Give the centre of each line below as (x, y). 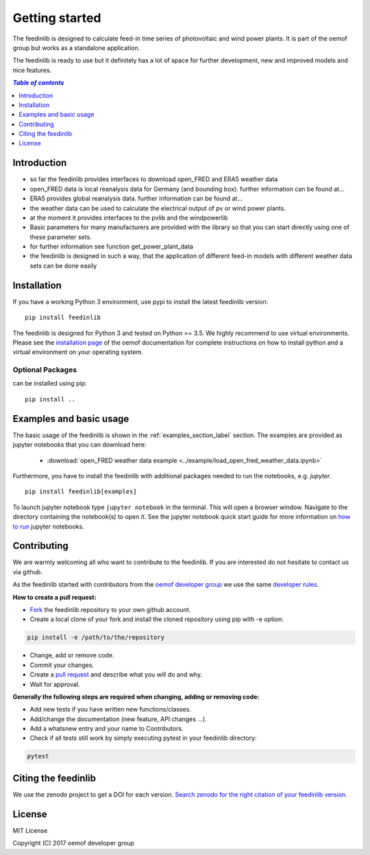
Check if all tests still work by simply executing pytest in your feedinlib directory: (143, 738)
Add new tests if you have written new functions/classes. (111, 710)
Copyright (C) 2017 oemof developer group (74, 843)
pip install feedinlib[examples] (81, 492)
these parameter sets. (61, 237)
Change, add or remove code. (72, 655)
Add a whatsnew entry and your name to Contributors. (107, 729)
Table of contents (38, 83)
